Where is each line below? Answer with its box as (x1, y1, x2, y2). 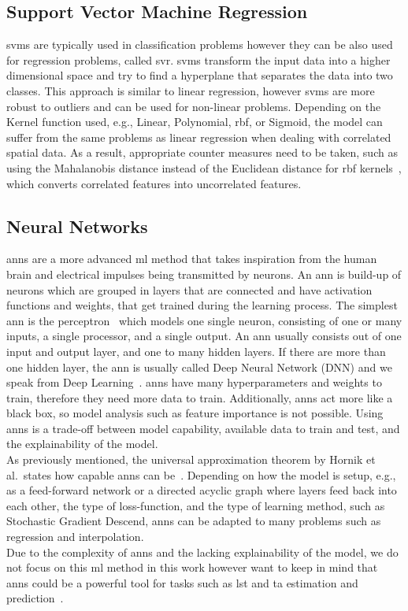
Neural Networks (6, 213, 148, 238)
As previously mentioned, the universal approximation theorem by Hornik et (6, 451, 376, 468)
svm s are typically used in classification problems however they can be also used (6, 36, 393, 53)
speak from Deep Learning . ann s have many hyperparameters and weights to (6, 374, 382, 391)
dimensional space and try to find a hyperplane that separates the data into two (6, 67, 393, 83)
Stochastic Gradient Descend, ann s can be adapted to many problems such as (6, 513, 381, 529)
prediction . (6, 590, 64, 606)
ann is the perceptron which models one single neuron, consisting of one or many (6, 312, 402, 328)
